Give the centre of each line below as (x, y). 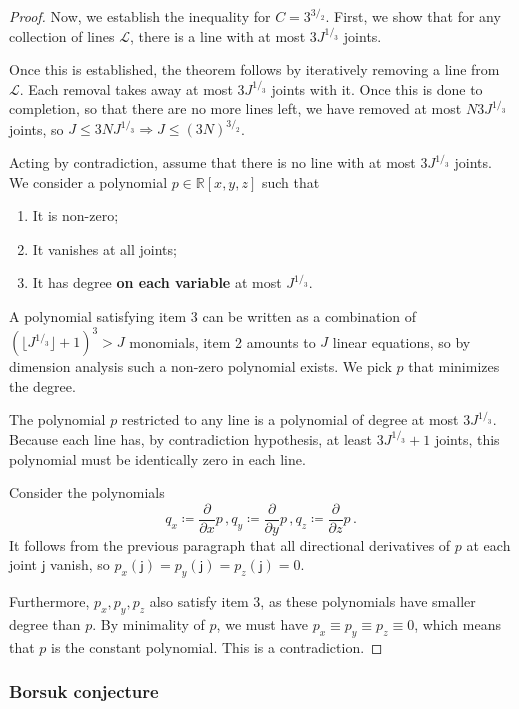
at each (488, 544)
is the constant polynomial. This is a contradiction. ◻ (217, 646)
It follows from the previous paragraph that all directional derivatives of (230, 544)
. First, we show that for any (413, 16)
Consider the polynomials (87, 492)
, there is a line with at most (217, 35)
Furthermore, (49, 601)
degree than (45, 623)
